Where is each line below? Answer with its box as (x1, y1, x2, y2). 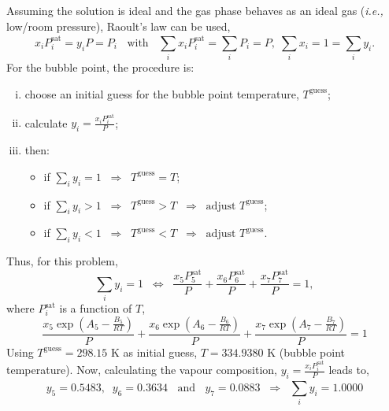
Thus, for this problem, (6, 253, 118, 269)
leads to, (328, 361, 369, 378)
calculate (24, 114, 68, 131)
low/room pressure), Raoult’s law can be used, (6, 17, 231, 34)
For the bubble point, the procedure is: (6, 59, 194, 76)
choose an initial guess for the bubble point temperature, (24, 85, 299, 102)
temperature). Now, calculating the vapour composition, (6, 361, 277, 378)
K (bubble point (267, 343, 345, 360)
